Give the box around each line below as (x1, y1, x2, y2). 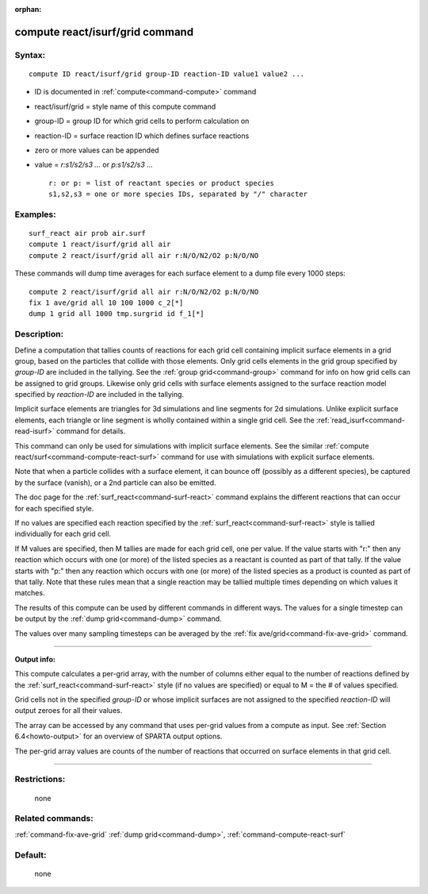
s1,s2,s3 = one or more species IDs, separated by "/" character (48, 190, 308, 198)
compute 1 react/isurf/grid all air (29, 240, 171, 249)
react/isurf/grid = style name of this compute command (34, 102, 216, 111)
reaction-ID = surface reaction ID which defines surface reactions (34, 131, 250, 141)
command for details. (55, 426, 126, 436)
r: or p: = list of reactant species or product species (48, 179, 275, 187)
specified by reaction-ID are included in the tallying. (14, 390, 185, 399)
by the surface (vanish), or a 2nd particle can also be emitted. (14, 477, 217, 487)
